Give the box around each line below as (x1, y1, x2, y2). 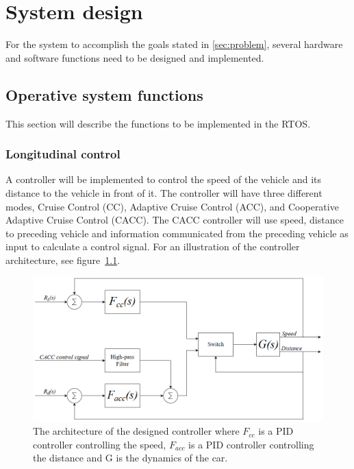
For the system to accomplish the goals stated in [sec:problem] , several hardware (5, 37, 343, 51)
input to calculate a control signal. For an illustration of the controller (5, 239, 300, 254)
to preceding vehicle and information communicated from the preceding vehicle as (5, 226, 349, 240)
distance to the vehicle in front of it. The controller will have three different (5, 185, 323, 200)
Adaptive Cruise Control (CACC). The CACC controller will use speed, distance (5, 213, 344, 227)
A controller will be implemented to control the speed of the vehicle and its (5, 172, 322, 187)
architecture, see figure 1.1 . (5, 252, 121, 267)
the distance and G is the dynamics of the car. (33, 450, 228, 465)
